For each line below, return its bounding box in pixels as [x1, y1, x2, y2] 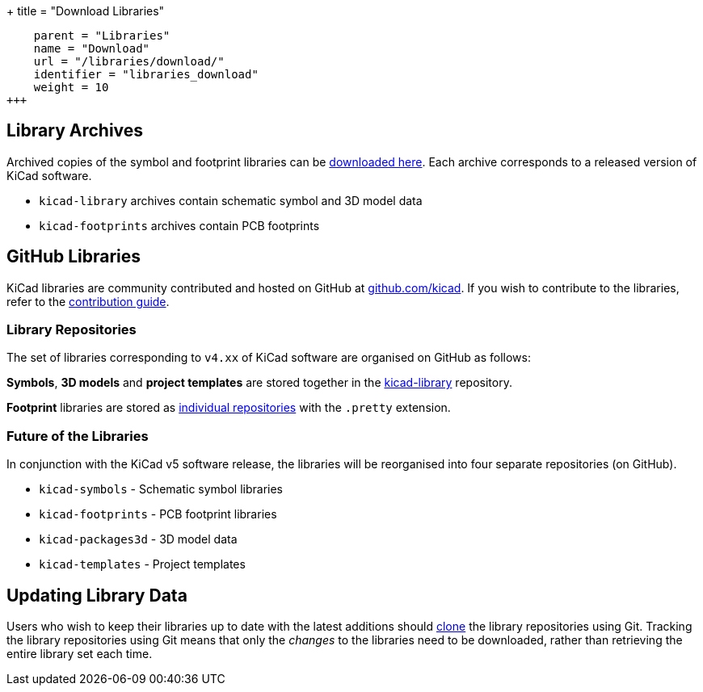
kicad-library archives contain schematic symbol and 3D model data [39, 193, 423, 208]
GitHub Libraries [6, 246, 141, 267]
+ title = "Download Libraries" [6, 4, 165, 18]
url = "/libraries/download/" [33, 55, 225, 68]
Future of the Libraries [6, 427, 149, 444]
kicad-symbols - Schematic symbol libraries [39, 482, 283, 497]
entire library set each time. [6, 647, 153, 661]
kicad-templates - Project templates [39, 557, 246, 572]
